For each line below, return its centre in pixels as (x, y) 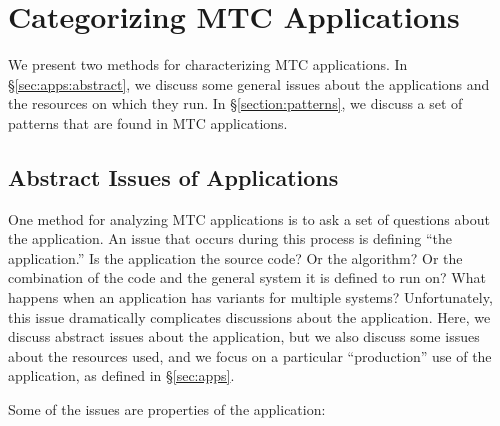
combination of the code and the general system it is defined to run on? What (247, 277)
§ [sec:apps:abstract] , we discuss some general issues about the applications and (249, 83)
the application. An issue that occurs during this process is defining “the (230, 238)
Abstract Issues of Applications (173, 176)
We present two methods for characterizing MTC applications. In (208, 64)
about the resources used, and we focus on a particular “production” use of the (250, 355)
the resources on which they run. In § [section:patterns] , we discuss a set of (235, 103)
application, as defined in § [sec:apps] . (121, 375)
